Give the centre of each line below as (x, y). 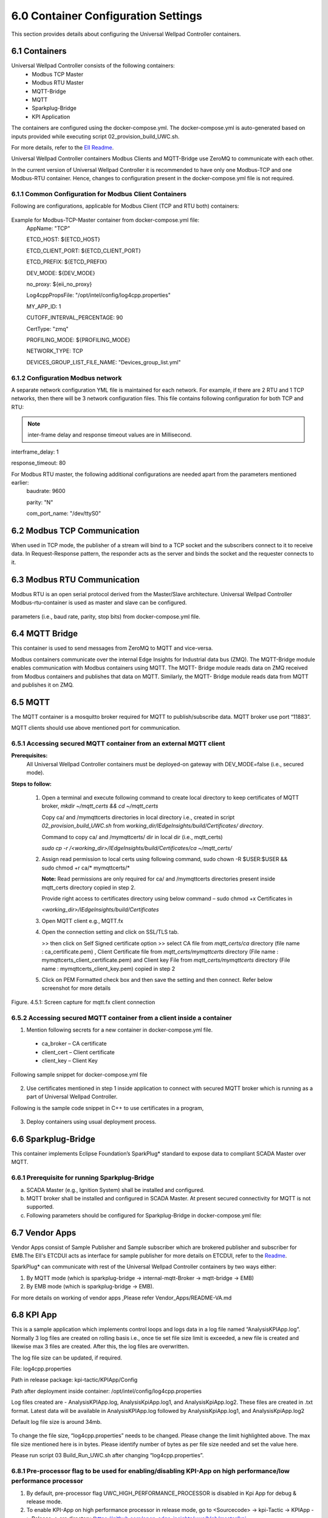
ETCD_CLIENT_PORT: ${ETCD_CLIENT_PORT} (84, 250)
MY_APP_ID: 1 (44, 306)
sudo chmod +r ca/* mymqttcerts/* (86, 868)
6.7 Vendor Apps (44, 1233)
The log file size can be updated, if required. (67, 1358)
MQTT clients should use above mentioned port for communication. (96, 728)
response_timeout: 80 (39, 463)
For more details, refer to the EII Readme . (63, 147)
